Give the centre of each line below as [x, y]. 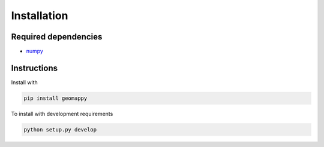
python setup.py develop [60, 129]
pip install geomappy [55, 98]
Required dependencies [57, 37]
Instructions [34, 68]
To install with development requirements [62, 114]
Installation [40, 16]
